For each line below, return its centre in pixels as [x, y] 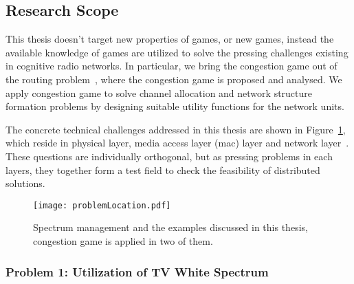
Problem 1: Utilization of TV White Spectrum [137, 271]
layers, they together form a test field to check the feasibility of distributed [163, 170]
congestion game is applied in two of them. [123, 240]
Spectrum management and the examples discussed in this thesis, [170, 227]
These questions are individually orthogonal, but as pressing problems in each [169, 156]
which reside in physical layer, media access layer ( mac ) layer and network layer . [177, 143]
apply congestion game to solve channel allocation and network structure [159, 92]
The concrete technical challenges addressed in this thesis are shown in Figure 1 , [176, 129]
